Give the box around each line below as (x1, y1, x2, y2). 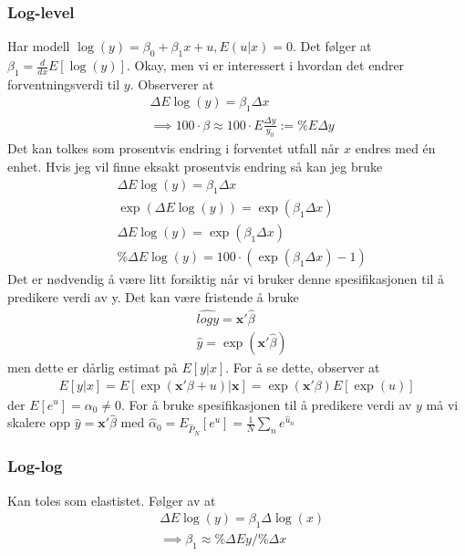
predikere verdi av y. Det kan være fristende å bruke (7, 288, 299, 307)
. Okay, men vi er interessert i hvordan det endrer (127, 56, 405, 75)
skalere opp (7, 413, 70, 432)
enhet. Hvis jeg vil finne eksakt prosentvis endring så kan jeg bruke (7, 156, 383, 175)
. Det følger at (292, 37, 372, 56)
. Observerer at (129, 74, 214, 93)
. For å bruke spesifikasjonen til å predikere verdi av (121, 394, 412, 414)
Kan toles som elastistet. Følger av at (7, 490, 216, 509)
